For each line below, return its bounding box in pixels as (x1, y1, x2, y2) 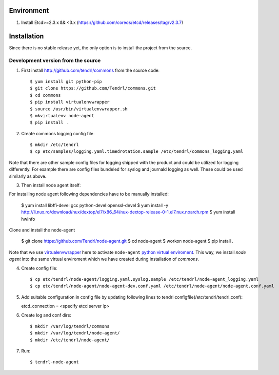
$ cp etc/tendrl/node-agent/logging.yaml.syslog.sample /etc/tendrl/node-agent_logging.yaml (30, 276, 259, 282)
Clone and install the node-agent (9, 227, 75, 233)
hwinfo (21, 216, 35, 222)
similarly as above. (9, 173, 46, 179)
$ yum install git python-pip (30, 79, 102, 84)
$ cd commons (30, 92, 61, 98)
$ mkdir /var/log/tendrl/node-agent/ (30, 330, 120, 336)
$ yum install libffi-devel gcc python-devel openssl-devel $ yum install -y (21, 202, 168, 208)
